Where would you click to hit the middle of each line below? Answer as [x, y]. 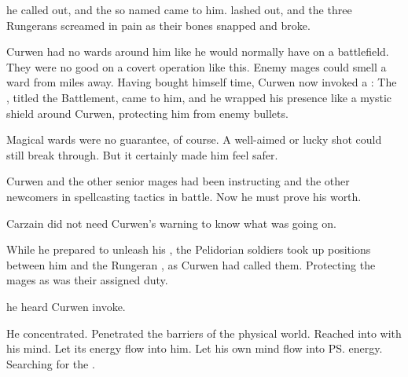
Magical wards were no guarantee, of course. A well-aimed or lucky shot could [194, 139]
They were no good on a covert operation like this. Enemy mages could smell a [197, 66]
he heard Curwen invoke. [66, 306]
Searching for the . [51, 363]
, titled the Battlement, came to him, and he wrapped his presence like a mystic [199, 97]
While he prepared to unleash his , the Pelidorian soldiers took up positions [189, 249]
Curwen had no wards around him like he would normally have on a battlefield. [198, 51]
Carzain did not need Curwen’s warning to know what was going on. [171, 223]
